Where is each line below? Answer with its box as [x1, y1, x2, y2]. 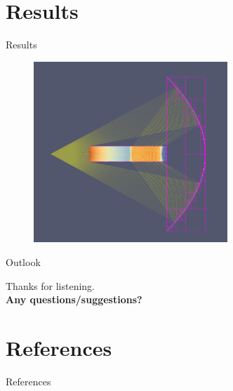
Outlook [6, 254, 41, 269]
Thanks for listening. [6, 278, 95, 293]
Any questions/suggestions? [6, 292, 142, 307]
